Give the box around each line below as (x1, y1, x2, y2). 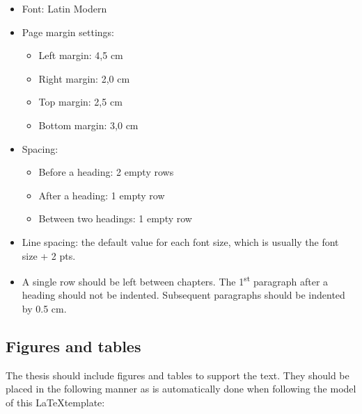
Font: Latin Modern (22, 1, 107, 15)
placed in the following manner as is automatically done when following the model (6, 381, 356, 396)
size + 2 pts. (22, 248, 76, 263)
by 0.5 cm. (22, 301, 67, 315)
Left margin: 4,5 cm (38, 48, 123, 63)
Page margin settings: (22, 24, 115, 39)
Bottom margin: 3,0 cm (38, 117, 139, 132)
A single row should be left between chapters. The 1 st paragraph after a (22, 272, 329, 288)
